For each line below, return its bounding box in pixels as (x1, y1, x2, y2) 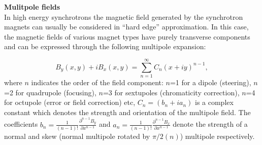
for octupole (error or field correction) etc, (4, 97, 136, 107)
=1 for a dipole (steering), (170, 77, 251, 88)
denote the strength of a (173, 119, 248, 129)
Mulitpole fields (4, 2, 60, 12)
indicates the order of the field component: (31, 77, 163, 88)
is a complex (194, 97, 234, 107)
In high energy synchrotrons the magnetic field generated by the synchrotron (4, 11, 243, 22)
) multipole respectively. (180, 131, 255, 141)
